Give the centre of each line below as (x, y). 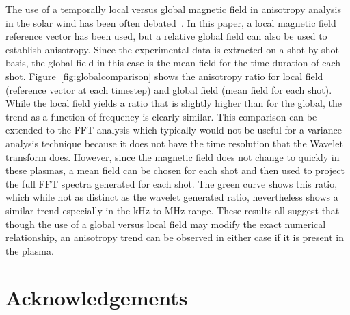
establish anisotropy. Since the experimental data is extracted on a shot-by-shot (172, 49)
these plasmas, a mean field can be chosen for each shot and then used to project (175, 170)
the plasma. (30, 250)
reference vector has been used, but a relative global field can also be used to (166, 36)
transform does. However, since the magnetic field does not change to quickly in (173, 156)
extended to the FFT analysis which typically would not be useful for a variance (174, 130)
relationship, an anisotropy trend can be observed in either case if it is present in (175, 237)
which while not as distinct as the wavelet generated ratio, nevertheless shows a (172, 197)
